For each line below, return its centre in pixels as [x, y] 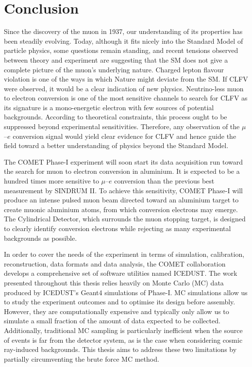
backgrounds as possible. [41, 238]
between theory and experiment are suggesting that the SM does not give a [116, 59]
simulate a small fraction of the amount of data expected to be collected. [112, 321]
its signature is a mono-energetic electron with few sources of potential [109, 107]
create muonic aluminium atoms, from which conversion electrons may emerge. [121, 209]
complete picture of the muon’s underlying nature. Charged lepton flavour [114, 69]
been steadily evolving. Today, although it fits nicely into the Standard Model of [124, 41]
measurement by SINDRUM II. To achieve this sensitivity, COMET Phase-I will [123, 190]
